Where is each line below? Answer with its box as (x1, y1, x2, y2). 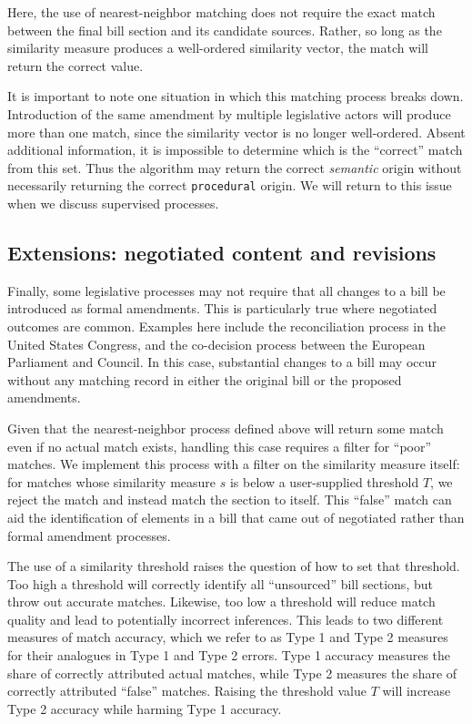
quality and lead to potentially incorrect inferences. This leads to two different (7, 609, 444, 628)
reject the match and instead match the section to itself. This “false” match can (7, 490, 452, 509)
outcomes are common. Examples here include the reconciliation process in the (7, 316, 447, 335)
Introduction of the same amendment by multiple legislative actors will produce (7, 104, 451, 123)
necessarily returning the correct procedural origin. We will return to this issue (7, 176, 452, 195)
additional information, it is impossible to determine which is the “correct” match (7, 140, 463, 159)
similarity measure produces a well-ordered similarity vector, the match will (7, 38, 428, 57)
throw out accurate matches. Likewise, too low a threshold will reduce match (7, 592, 436, 611)
